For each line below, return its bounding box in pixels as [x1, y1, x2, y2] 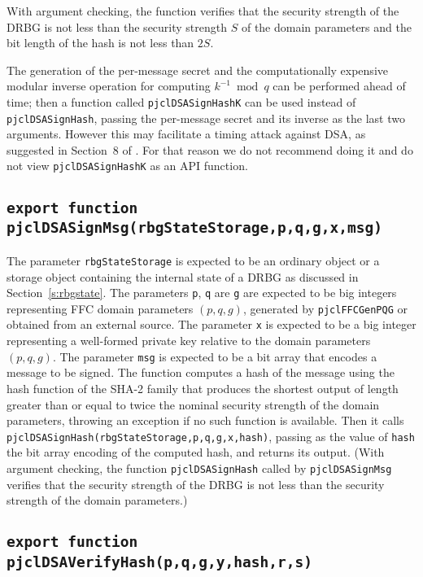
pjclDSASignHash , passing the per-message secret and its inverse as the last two [7, 109, 405, 126]
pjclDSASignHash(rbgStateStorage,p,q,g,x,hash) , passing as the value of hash [7, 427, 415, 444]
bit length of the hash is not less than [7, 34, 194, 51]
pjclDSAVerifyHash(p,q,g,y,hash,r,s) [7, 553, 312, 571]
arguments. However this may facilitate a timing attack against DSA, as [7, 125, 366, 142]
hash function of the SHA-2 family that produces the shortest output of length [7, 379, 399, 396]
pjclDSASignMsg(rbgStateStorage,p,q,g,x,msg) [7, 219, 382, 237]
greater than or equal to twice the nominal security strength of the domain [7, 396, 380, 413]
